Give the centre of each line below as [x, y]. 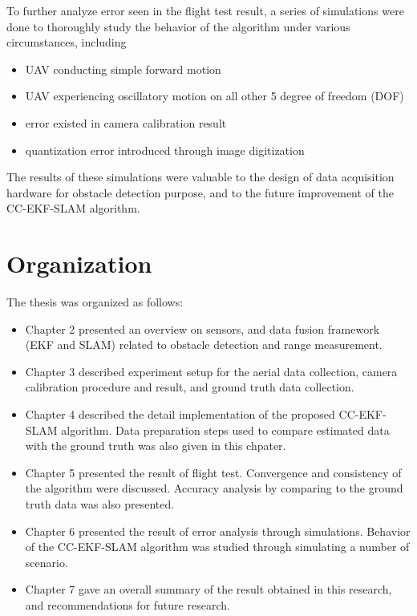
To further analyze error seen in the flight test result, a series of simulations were [205, 10]
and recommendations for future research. [128, 604]
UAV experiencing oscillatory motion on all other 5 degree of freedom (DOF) [215, 96]
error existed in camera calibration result [126, 122]
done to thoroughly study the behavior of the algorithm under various [178, 26]
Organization [79, 263]
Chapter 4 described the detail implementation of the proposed [180, 414]
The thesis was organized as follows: [95, 302]
